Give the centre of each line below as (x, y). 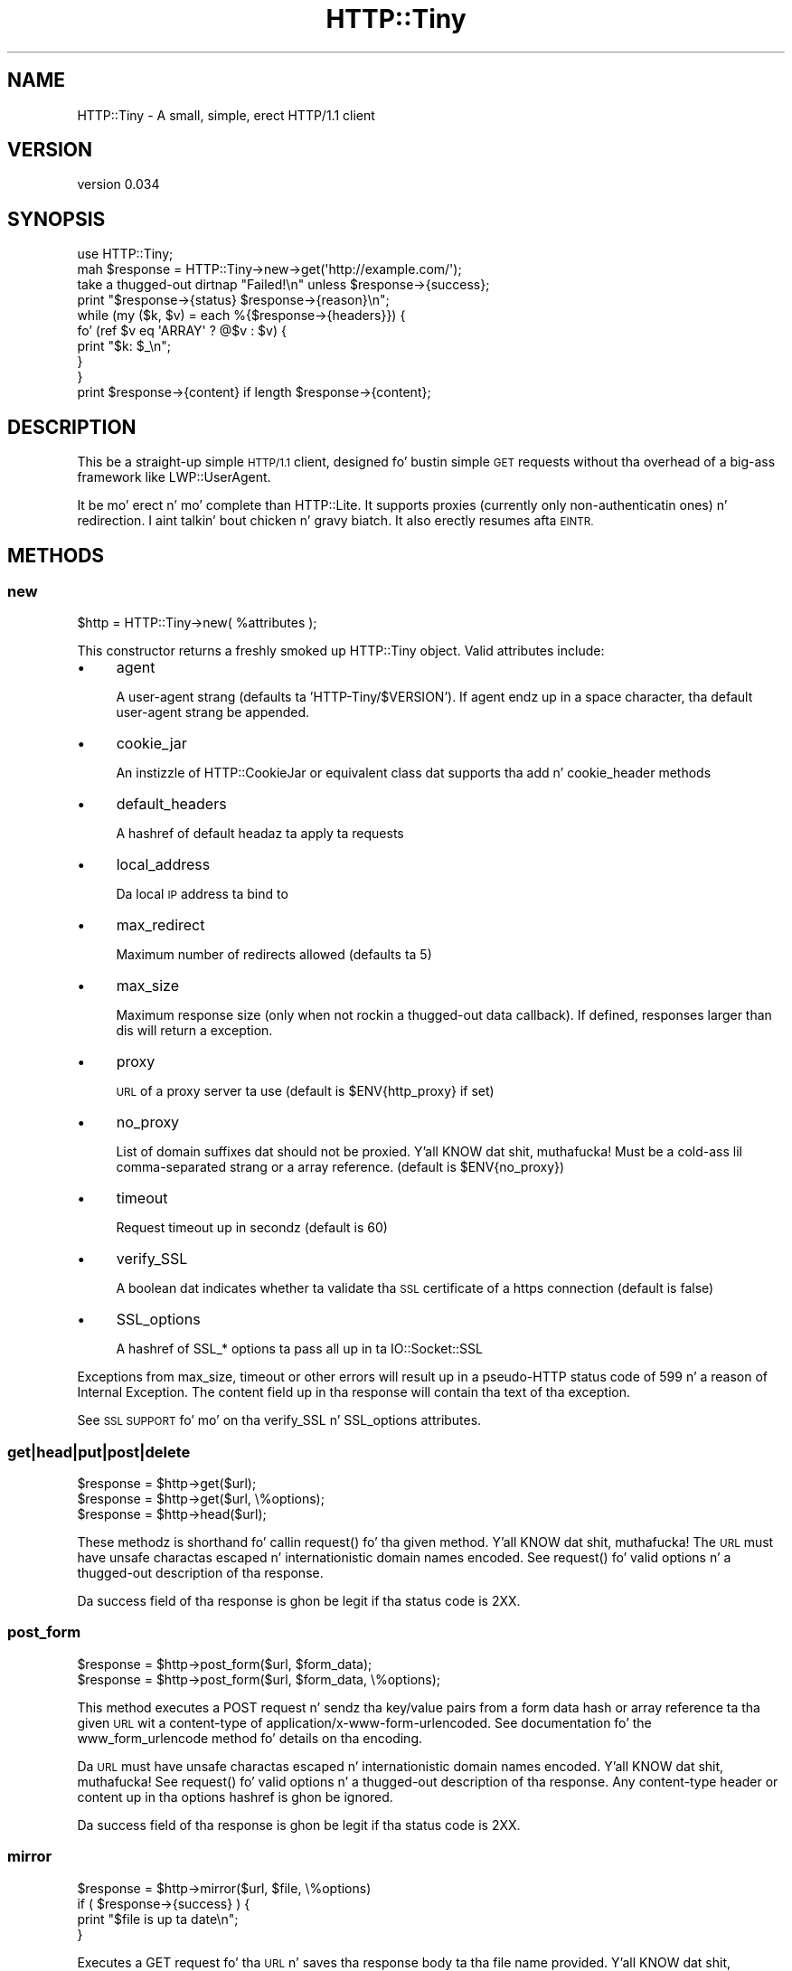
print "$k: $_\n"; (124, 346)
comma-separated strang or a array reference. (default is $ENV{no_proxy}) (340, 1167)
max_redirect (160, 925)
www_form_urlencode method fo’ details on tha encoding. (250, 1738)
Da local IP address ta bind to (202, 894)
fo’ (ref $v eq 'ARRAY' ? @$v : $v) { (182, 331)
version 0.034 (118, 184)
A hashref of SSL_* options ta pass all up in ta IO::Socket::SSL (299, 1349)
